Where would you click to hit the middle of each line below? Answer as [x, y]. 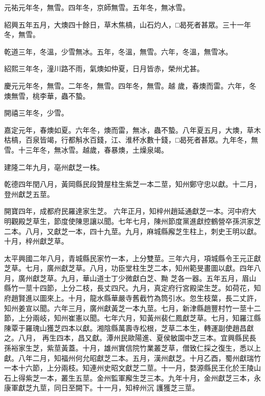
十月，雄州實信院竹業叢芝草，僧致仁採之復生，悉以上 [171, 348]
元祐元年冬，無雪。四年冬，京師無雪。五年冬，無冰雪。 [97, 7]
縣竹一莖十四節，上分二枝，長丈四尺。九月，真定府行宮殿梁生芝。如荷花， [129, 288]
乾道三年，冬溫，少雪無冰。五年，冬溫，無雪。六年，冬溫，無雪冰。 [118, 51]
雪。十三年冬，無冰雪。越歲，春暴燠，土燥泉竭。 [86, 149]
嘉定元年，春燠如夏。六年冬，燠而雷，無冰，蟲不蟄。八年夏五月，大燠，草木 [132, 130]
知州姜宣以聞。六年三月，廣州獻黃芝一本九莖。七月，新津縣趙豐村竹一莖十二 [132, 308]
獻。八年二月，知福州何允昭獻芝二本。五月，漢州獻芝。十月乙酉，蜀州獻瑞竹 [132, 358]
